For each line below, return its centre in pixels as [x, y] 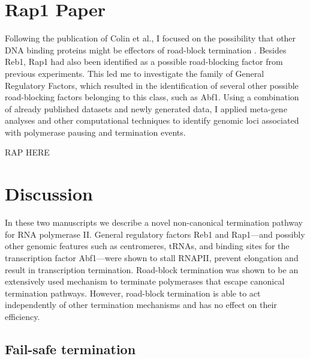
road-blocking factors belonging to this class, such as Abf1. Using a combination [152, 97]
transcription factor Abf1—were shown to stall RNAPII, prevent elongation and [152, 257]
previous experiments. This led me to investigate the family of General [135, 73]
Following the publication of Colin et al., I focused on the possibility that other [151, 38]
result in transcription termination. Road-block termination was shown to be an [152, 269]
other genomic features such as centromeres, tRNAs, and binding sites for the [147, 246]
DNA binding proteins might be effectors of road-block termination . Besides [146, 50]
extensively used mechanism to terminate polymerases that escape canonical [145, 281]
